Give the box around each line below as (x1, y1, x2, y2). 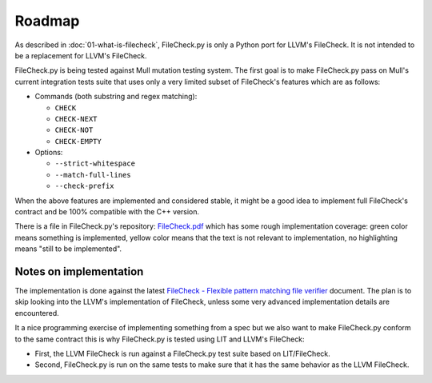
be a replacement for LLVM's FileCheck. (14, 50, 147, 60)
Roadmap (14, 12, 80, 30)
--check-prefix (54, 182, 115, 191)
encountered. (14, 308, 59, 317)
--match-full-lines (54, 170, 131, 179)
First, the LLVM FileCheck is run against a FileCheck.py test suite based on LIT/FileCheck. (34, 349, 331, 359)
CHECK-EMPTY (54, 137, 102, 146)
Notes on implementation (14, 265, 144, 278)
